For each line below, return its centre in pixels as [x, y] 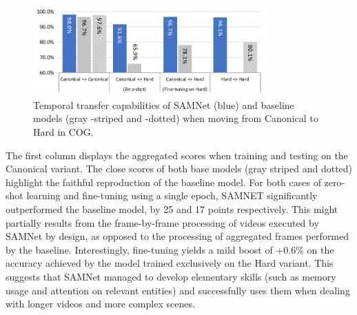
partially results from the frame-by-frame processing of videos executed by [162, 222]
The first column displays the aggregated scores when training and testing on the [177, 155]
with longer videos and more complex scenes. [100, 304]
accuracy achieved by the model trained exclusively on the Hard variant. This [170, 263]
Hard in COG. [63, 132]
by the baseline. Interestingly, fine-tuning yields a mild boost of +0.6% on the [170, 249]
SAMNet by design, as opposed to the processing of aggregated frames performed [177, 236]
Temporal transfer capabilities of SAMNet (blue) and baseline [164, 104]
